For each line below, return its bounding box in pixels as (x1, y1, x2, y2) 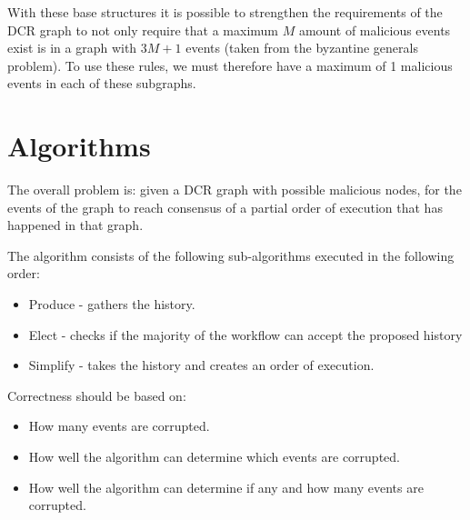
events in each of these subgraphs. (7, 74, 196, 93)
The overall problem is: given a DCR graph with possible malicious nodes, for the (7, 180, 462, 199)
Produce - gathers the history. (28, 295, 195, 314)
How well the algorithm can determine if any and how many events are (28, 477, 424, 496)
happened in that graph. (7, 215, 144, 235)
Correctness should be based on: (7, 385, 186, 405)
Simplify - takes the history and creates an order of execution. (28, 355, 375, 375)
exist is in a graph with (7, 38, 137, 57)
